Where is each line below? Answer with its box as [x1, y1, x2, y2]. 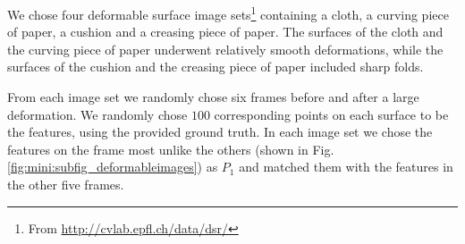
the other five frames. [7, 175, 124, 193]
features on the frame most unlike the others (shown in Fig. [7, 139, 334, 158]
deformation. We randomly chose [7, 105, 188, 123]
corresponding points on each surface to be [214, 105, 449, 123]
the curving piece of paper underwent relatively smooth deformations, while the [7, 39, 444, 58]
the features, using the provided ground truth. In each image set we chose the [7, 122, 433, 141]
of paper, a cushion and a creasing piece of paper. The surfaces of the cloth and [7, 22, 444, 41]
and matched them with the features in [239, 157, 453, 176]
